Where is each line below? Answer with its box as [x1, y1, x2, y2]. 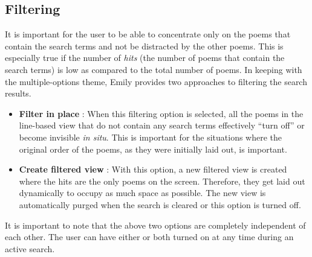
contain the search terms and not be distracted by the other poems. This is [5, 39, 284, 52]
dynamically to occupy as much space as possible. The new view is [19, 186, 266, 199]
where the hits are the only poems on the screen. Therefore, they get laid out [19, 174, 305, 187]
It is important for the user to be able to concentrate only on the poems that [5, 28, 291, 40]
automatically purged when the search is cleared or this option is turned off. [19, 198, 301, 211]
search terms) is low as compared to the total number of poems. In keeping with [5, 63, 302, 75]
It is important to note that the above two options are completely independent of [5, 218, 306, 231]
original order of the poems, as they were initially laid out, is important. [19, 142, 287, 155]
